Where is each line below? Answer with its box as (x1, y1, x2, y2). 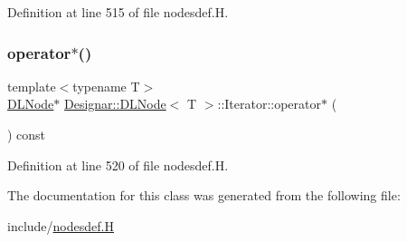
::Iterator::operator (217, 94, 322, 113)
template (7, 76, 56, 95)
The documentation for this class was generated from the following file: (7, 186, 401, 205)
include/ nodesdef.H (7, 216, 114, 235)
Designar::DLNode (64, 94, 166, 113)
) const (7, 125, 46, 143)
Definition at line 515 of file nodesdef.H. (7, 3, 229, 21)
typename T (72, 76, 140, 95)
